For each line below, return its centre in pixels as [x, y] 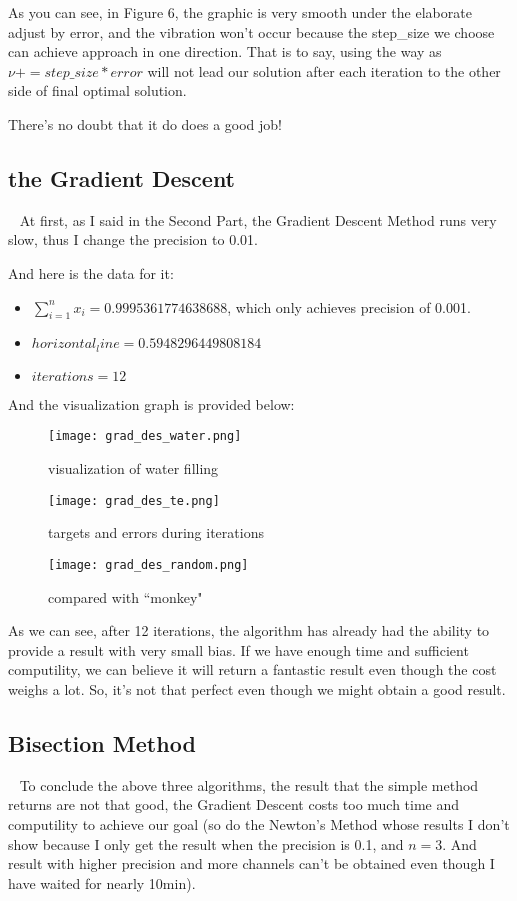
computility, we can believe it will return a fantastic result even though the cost [252, 669]
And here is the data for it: [91, 272]
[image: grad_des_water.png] [145, 436]
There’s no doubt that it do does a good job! [145, 123]
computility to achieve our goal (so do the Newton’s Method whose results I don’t [259, 823]
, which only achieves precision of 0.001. [349, 306]
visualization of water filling [133, 468]
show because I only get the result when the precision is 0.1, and [206, 843]
